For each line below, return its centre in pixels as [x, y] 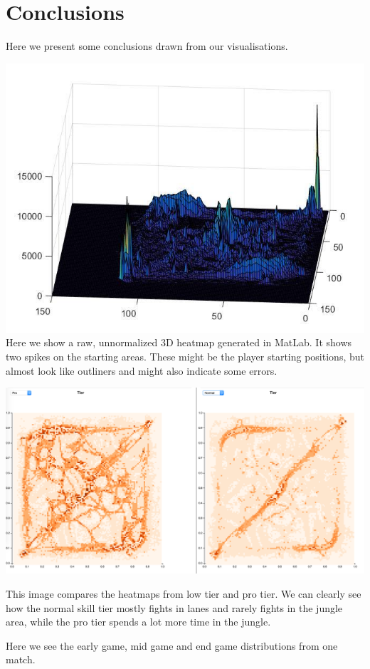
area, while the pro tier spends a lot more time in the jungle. [138, 622]
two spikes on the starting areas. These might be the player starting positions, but [185, 356]
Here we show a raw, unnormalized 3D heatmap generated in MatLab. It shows [179, 342]
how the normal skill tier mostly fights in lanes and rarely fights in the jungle [174, 607]
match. [21, 659]
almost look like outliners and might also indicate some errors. [142, 370]
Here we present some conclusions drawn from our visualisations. [147, 46]
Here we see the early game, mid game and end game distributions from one [172, 645]
